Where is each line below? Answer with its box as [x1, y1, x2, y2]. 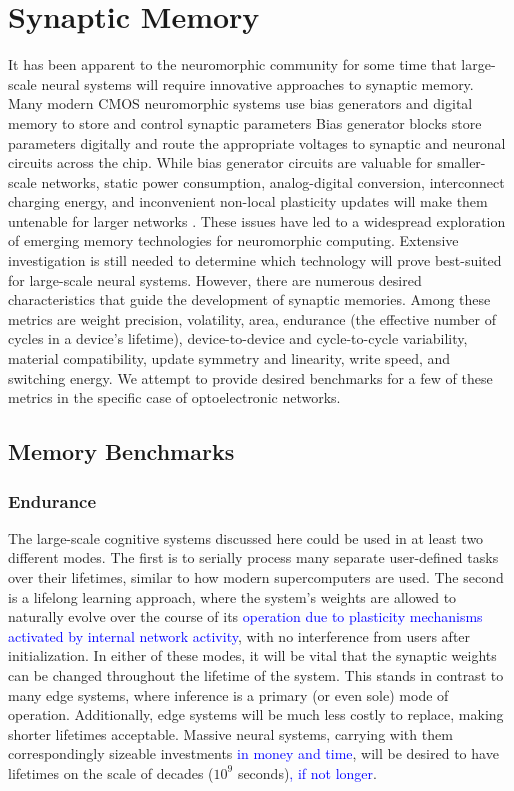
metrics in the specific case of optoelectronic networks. [8, 387, 341, 408]
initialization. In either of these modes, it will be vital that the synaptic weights [8, 645, 497, 666]
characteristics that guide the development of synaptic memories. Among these [8, 289, 491, 310]
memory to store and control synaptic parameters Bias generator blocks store [8, 112, 482, 133]
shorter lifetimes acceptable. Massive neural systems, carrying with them [8, 723, 453, 744]
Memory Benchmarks [8, 436, 235, 467]
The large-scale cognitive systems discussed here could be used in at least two [8, 527, 484, 548]
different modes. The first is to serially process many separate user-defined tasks [8, 547, 499, 568]
